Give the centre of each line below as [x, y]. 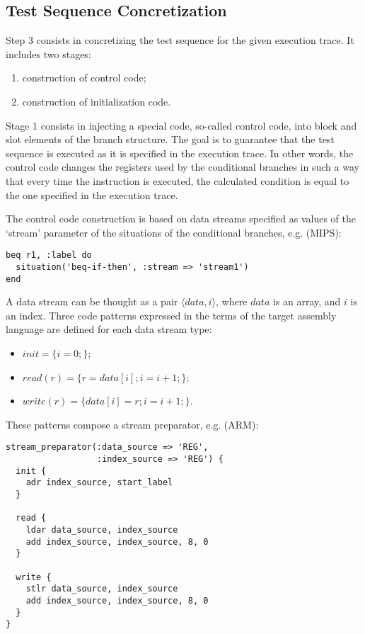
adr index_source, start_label [99, 483]
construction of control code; [84, 78]
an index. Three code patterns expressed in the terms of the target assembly [171, 315]
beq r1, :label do [49, 255]
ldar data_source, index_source [102, 530]
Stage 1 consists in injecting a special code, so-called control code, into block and [181, 125]
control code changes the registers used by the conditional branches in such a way [182, 167]
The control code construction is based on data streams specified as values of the [181, 219]
